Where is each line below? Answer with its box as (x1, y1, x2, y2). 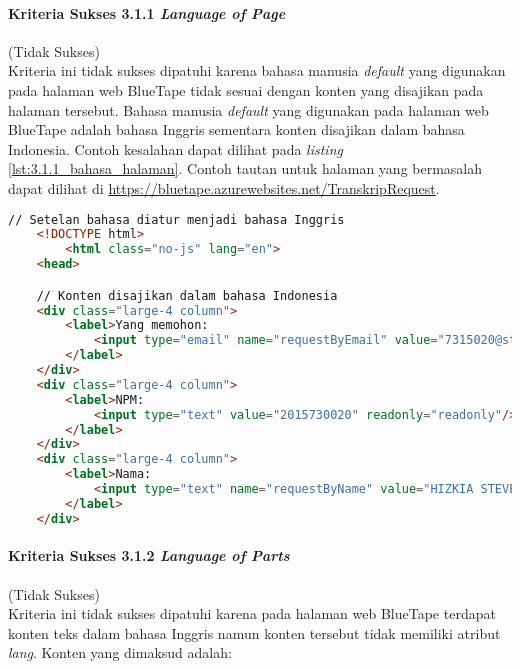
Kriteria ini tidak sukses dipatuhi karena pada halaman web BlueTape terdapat (8, 603, 496, 624)
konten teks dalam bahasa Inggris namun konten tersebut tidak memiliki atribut (8, 622, 501, 643)
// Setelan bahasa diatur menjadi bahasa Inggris (8, 212, 345, 227)
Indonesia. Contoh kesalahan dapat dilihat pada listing (8, 138, 343, 159)
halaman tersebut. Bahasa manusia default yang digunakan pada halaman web (8, 99, 489, 120)
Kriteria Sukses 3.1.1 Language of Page (8, 2, 286, 23)
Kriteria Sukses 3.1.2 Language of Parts (8, 545, 290, 566)
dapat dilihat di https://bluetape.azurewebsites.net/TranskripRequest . (8, 177, 440, 198)
